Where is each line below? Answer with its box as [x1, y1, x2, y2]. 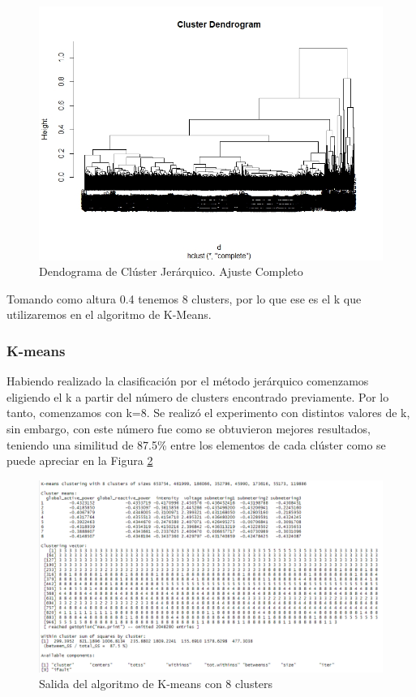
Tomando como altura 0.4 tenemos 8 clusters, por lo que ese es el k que [6, 290, 362, 307]
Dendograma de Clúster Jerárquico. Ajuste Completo [39, 263, 303, 280]
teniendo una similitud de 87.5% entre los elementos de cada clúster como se [6, 436, 386, 453]
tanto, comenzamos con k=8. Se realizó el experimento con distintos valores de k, [6, 404, 410, 421]
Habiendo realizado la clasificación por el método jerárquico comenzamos [6, 372, 369, 389]
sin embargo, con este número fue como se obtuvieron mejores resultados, [6, 419, 371, 437]
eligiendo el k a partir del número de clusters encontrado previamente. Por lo [6, 388, 389, 405]
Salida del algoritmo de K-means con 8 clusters [39, 675, 273, 692]
